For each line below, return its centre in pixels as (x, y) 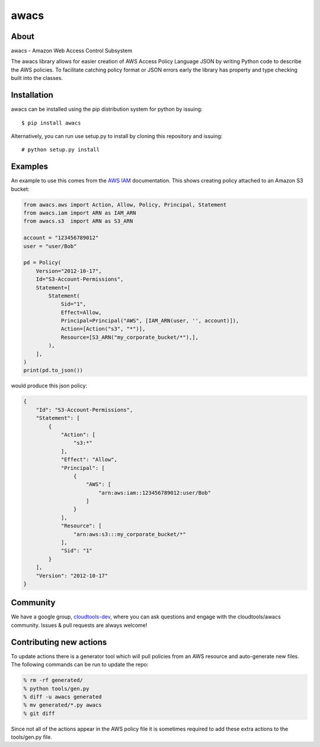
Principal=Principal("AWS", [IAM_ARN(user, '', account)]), (150, 321)
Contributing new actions (59, 642)
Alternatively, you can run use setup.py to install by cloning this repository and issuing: (117, 136)
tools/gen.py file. (32, 737)
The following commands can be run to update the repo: (80, 665)
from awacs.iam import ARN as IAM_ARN (80, 213)
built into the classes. (37, 78)
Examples (30, 167)
